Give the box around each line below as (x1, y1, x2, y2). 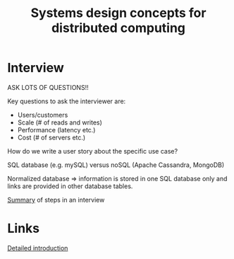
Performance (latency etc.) (17, 125, 96, 134)
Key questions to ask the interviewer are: (7, 97, 126, 105)
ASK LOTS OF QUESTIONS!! (7, 83, 90, 91)
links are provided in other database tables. (7, 182, 133, 190)
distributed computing (51, 20, 185, 36)
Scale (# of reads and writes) (17, 118, 102, 127)
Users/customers (17, 110, 68, 119)
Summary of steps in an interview (7, 195, 105, 204)
